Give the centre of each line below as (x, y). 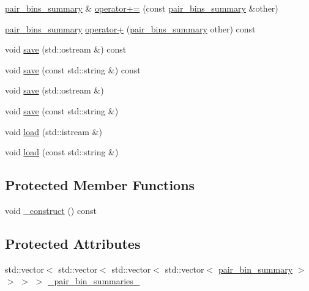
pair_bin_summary (255, 269)
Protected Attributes (73, 243)
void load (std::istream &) (54, 131)
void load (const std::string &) (62, 152)
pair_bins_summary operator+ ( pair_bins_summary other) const (130, 28)
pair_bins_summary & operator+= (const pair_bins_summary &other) (142, 8)
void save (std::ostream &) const (66, 49)
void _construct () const (51, 210)
